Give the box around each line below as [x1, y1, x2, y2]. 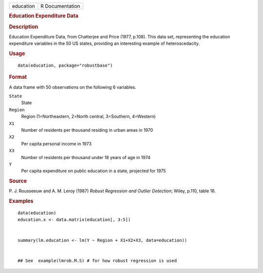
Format [9, 73, 27, 80]
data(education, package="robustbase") [18, 62, 113, 68]
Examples [9, 198, 34, 204]
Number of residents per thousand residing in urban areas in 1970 [21, 127, 153, 133]
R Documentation [40, 3, 80, 9]
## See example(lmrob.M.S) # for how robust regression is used [18, 258, 177, 263]
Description [9, 23, 38, 30]
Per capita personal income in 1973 [21, 141, 92, 146]
